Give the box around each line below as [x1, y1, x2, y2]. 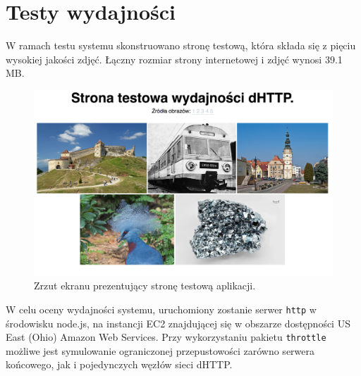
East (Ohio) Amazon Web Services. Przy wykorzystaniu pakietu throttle [6, 330, 326, 344]
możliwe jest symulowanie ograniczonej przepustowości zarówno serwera [6, 343, 315, 358]
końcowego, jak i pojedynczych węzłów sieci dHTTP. [6, 357, 233, 372]
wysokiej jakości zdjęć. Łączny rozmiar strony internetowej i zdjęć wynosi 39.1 [6, 51, 343, 66]
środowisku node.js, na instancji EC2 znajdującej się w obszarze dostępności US [6, 315, 350, 330]
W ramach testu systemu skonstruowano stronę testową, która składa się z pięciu [6, 38, 356, 53]
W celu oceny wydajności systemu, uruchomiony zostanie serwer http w [6, 301, 317, 316]
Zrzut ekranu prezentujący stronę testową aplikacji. [34, 278, 256, 293]
